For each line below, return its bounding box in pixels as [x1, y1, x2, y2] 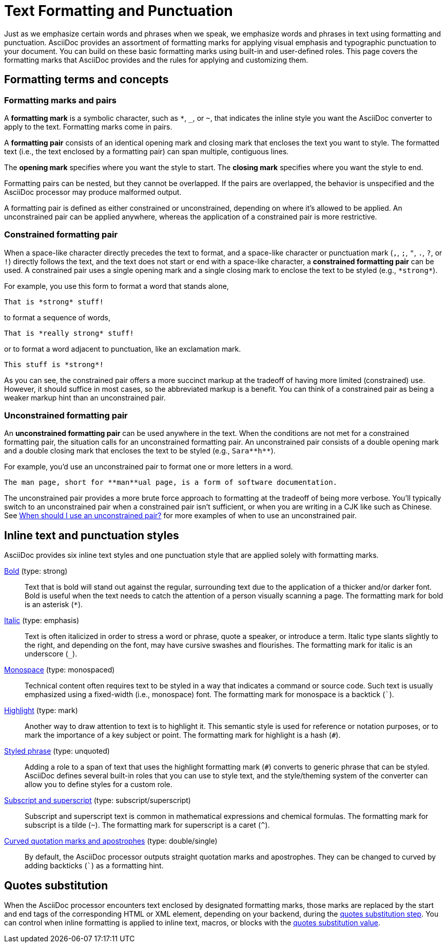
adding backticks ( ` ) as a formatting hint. [25, 861, 164, 870]
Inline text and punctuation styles [4, 529, 179, 542]
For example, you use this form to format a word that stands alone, [4, 281, 229, 290]
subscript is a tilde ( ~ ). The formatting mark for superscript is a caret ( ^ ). [25, 821, 270, 830]
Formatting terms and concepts [4, 73, 169, 86]
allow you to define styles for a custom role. [25, 780, 172, 789]
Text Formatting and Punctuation [4, 2, 233, 20]
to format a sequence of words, [4, 313, 110, 322]
